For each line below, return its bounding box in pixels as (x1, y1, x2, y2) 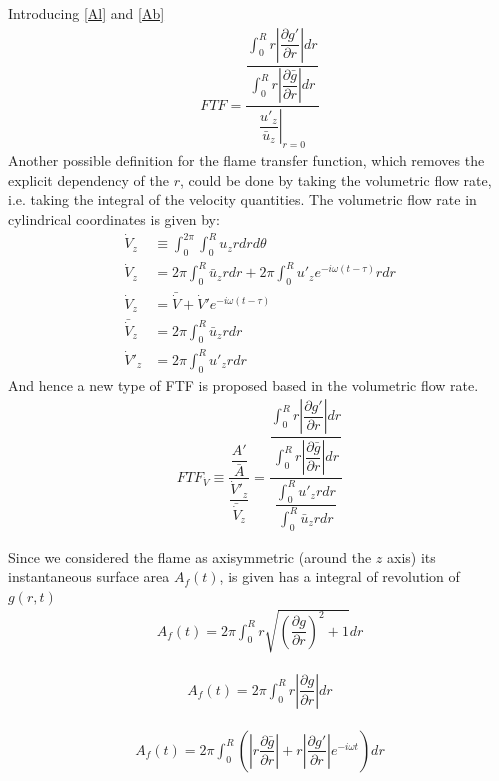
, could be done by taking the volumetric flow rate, (180, 169, 492, 190)
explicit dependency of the (8, 169, 170, 190)
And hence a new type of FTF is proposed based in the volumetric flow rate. (8, 374, 479, 395)
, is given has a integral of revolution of (219, 566, 460, 587)
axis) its (386, 546, 436, 567)
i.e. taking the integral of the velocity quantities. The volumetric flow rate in (8, 189, 477, 210)
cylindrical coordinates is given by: (8, 208, 220, 229)
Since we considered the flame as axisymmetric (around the (8, 546, 372, 567)
